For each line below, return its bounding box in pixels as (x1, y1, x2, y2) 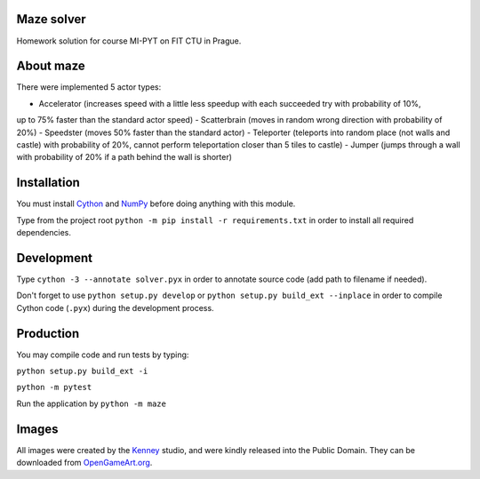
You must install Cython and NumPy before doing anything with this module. (16, 198, 296, 209)
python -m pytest (16, 382, 92, 393)
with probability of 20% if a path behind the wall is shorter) (16, 152, 233, 163)
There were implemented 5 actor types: (16, 82, 162, 92)
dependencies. (16, 228, 71, 238)
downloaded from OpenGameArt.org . (16, 458, 153, 468)
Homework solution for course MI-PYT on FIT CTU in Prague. (16, 36, 242, 46)
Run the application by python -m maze (16, 398, 166, 409)
